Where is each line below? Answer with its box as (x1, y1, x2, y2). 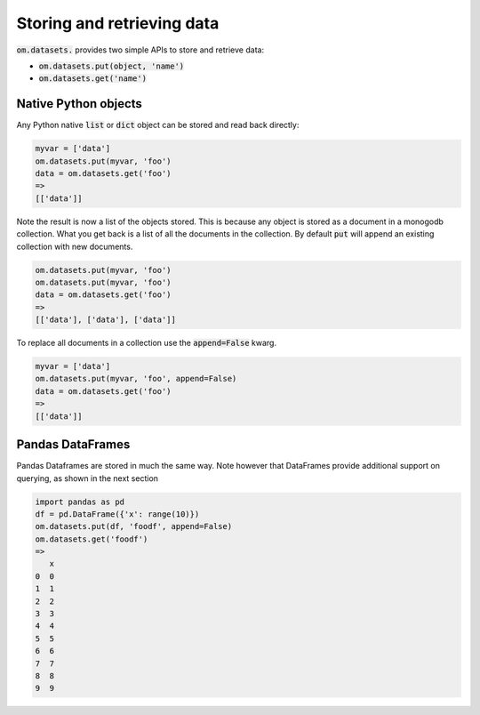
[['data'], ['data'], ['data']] (35, 315, 177, 325)
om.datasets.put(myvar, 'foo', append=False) (35, 374, 237, 384)
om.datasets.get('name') (38, 74, 147, 84)
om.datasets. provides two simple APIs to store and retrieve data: (16, 44, 265, 55)
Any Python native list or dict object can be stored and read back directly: (16, 120, 300, 131)
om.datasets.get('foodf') (35, 534, 148, 544)
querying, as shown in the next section (16, 472, 159, 484)
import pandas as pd (35, 496, 124, 507)
